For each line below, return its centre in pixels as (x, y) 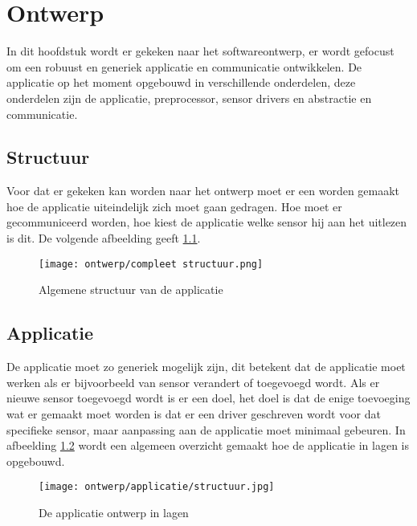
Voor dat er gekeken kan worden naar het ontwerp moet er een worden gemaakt (203, 191)
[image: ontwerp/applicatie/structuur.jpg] (157, 487)
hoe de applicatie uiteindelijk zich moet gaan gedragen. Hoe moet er (174, 206)
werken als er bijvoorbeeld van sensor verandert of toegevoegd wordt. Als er (193, 382)
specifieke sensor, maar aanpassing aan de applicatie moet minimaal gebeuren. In (206, 429)
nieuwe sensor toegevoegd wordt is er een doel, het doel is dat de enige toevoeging (208, 398)
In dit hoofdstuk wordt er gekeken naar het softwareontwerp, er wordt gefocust (200, 51)
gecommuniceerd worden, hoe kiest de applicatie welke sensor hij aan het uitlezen (207, 222)
